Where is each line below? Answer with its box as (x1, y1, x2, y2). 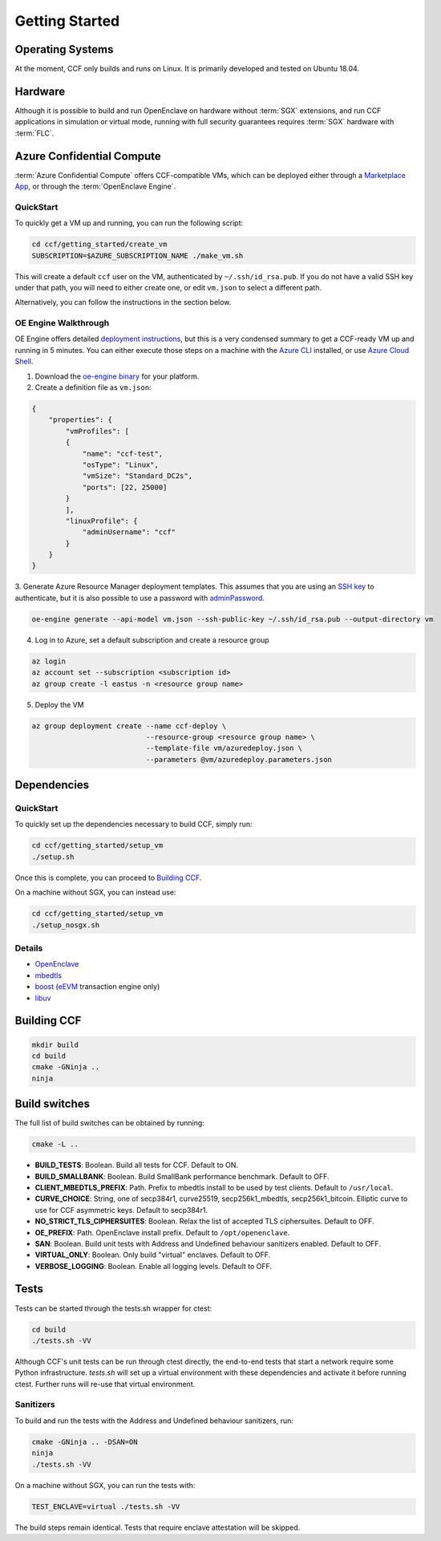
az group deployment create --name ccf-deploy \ (31, 721, 227, 730)
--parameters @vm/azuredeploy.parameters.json (145, 755, 333, 764)
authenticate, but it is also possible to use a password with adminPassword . (14, 593, 265, 602)
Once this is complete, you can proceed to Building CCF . (14, 873, 202, 882)
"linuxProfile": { (65, 516, 138, 525)
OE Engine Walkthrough (14, 318, 110, 329)
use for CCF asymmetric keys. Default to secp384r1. (34, 1205, 208, 1215)
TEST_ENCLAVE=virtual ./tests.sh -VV (31, 1502, 180, 1511)
